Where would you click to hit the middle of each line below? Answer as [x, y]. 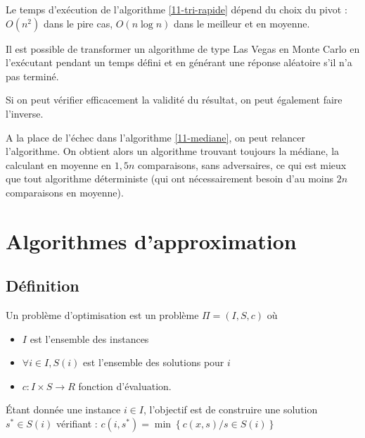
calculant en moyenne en [59, 164]
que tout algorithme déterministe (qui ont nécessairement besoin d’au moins [169, 179]
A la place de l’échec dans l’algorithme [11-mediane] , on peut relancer [156, 137]
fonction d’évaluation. [125, 386]
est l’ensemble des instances [89, 338]
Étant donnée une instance [63, 409]
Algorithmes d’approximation [151, 240]
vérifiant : [77, 424]
